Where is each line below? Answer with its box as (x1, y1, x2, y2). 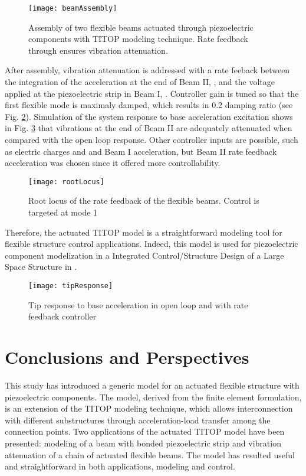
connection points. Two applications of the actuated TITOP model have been (5, 425, 285, 438)
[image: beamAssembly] (28, 4, 117, 12)
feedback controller (28, 310, 97, 322)
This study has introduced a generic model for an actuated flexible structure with (5, 379, 300, 391)
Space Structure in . (5, 260, 77, 273)
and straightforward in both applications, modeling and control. (5, 460, 235, 472)
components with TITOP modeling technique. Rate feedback (28, 32, 248, 45)
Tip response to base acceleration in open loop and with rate (28, 298, 248, 311)
